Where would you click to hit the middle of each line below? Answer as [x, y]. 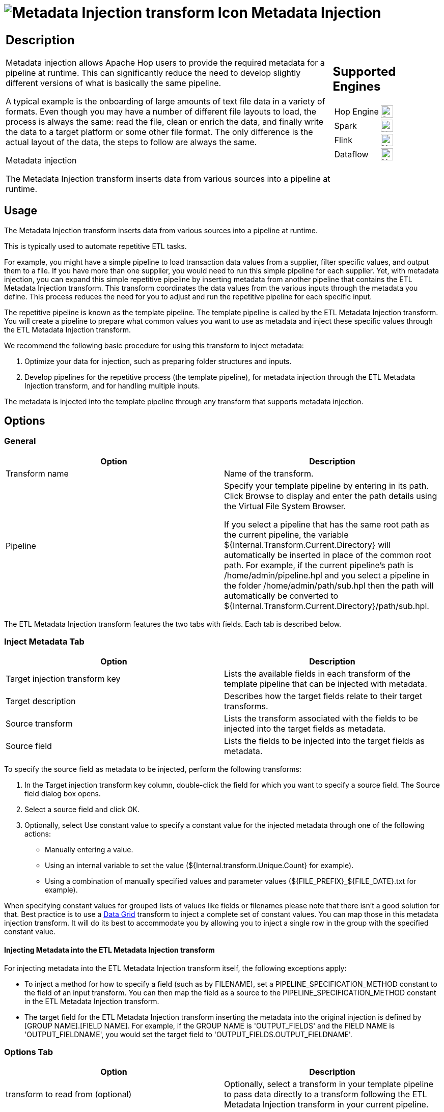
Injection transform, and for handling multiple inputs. [112, 385]
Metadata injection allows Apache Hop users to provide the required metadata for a [165, 62]
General [20, 441]
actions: [38, 834]
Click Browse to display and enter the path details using [331, 496]
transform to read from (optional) [69, 1094]
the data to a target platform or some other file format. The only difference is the [159, 132]
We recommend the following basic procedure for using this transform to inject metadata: [154, 345]
